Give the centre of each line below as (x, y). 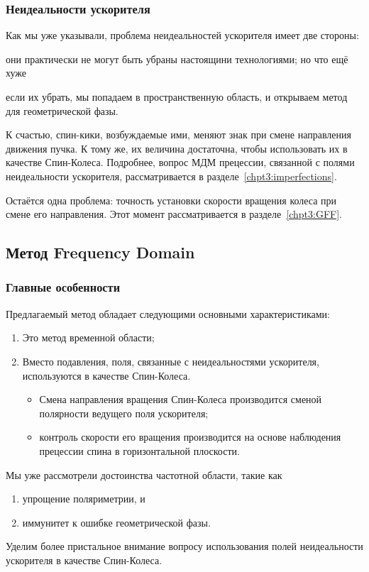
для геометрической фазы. (62, 110)
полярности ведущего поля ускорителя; (124, 413)
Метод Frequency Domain (100, 252)
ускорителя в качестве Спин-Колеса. (84, 560)
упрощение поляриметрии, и (84, 499)
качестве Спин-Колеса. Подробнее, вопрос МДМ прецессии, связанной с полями (180, 162)
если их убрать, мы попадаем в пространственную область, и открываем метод (177, 97)
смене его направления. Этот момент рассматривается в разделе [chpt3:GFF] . (174, 214)
